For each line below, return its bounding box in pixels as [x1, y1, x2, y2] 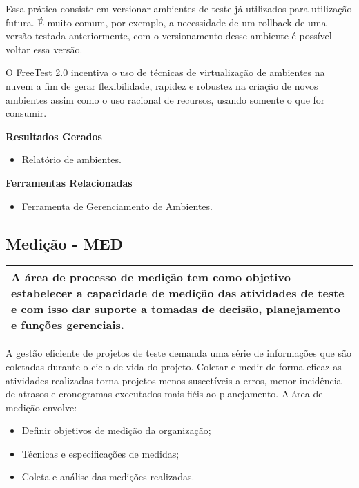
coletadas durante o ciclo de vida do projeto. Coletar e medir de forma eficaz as [6, 359, 342, 373]
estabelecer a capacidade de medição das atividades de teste [11, 285, 345, 301]
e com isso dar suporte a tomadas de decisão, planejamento [11, 301, 340, 317]
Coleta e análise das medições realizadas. [21, 469, 195, 484]
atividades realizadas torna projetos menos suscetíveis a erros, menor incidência [6, 373, 342, 387]
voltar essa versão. [6, 41, 83, 56]
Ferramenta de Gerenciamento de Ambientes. [21, 198, 213, 213]
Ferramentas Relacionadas [6, 175, 133, 189]
